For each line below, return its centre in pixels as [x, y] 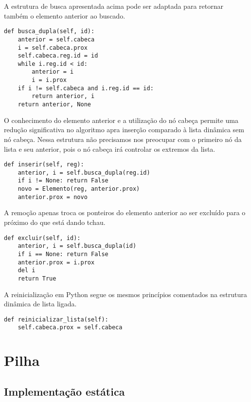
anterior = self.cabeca [56, 39]
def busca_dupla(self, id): [49, 31]
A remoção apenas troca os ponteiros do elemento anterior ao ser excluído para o [125, 212]
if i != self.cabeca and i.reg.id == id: [86, 88]
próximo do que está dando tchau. [55, 222]
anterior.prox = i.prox [56, 262]
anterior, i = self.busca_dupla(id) [77, 246]
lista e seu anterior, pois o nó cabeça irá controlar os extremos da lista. [110, 149]
